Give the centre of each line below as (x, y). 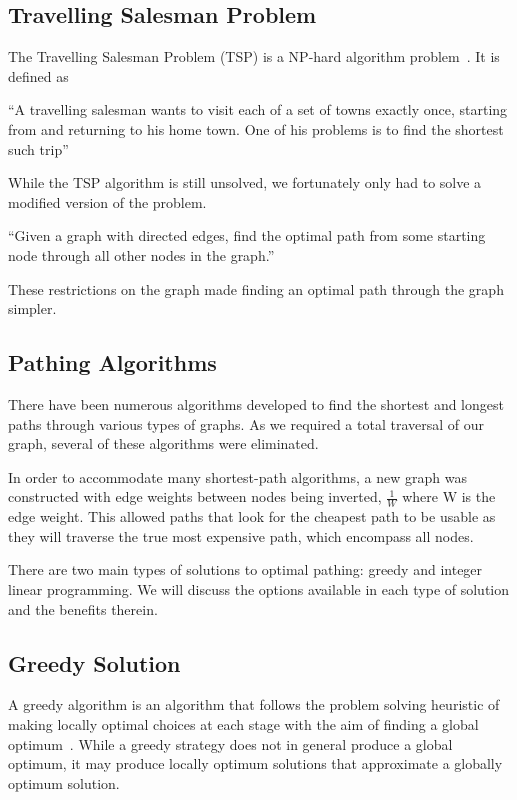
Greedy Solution (94, 662)
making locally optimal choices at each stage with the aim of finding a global (243, 723)
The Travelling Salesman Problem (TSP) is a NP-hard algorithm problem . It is (254, 56)
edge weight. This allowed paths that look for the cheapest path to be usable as (252, 516)
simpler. (32, 308)
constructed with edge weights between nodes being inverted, (195, 496)
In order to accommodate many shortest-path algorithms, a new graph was (237, 476)
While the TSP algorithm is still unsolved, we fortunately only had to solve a (245, 182)
